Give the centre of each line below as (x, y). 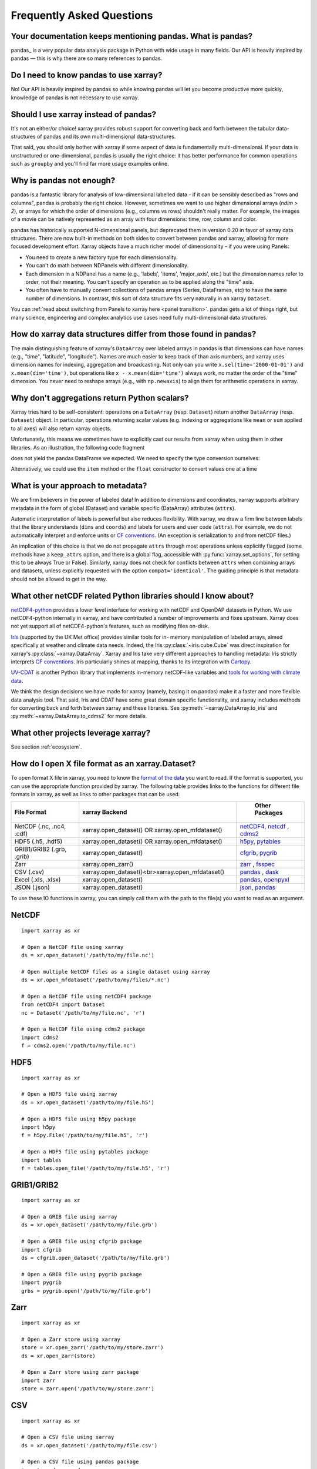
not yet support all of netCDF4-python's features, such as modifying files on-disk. (110, 626)
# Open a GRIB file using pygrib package (82, 1274)
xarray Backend (105, 812)
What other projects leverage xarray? (81, 733)
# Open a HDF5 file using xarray (69, 1094)
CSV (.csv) (29, 872)
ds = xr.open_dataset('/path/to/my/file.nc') (88, 955)
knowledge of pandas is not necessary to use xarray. (75, 98)
